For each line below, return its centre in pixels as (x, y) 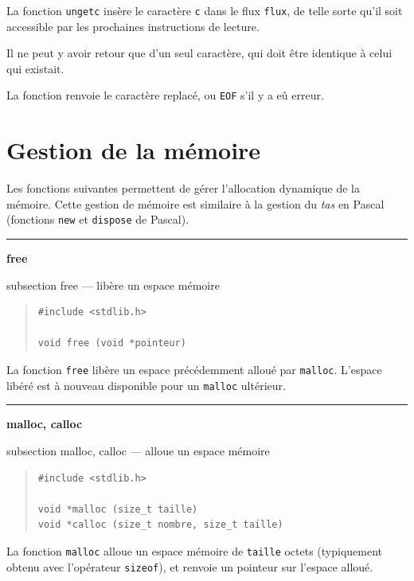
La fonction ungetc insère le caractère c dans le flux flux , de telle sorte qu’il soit (205, 10)
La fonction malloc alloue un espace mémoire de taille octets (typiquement (195, 550)
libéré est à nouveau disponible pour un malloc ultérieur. (146, 385)
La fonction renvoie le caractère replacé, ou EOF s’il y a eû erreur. (165, 95)
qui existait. (35, 68)
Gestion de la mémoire (134, 150)
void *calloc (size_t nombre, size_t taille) (160, 525)
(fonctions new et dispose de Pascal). (98, 219)
